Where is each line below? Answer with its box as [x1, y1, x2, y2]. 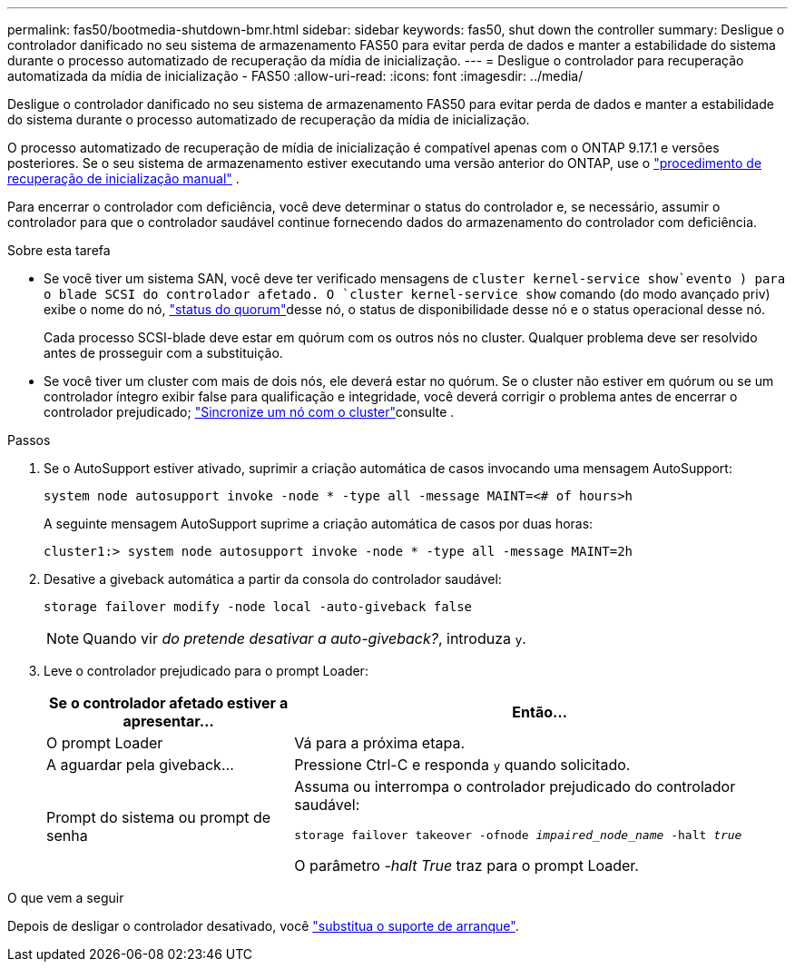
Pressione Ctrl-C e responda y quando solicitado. [294, 756, 631, 774]
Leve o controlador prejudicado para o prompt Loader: [44, 663, 368, 678]
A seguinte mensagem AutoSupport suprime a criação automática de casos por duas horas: [44, 516, 594, 531]
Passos [7, 432, 51, 448]
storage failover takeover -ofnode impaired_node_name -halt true [294, 828, 742, 842]
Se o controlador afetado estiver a [49, 694, 289, 712]
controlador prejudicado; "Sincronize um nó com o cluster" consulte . [44, 404, 455, 420]
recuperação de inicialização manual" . [7, 171, 240, 186]
